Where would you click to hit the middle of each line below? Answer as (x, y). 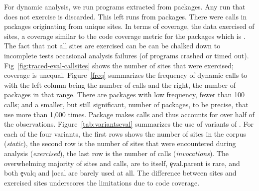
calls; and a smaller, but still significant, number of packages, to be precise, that (126, 104)
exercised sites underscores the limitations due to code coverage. (102, 182)
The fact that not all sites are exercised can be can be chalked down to (112, 46)
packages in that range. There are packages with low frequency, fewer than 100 (124, 95)
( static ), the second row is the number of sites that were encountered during (120, 143)
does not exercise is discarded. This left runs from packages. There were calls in (126, 16)
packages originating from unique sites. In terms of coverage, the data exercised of (129, 26)
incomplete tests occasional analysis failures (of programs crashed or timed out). (127, 55)
